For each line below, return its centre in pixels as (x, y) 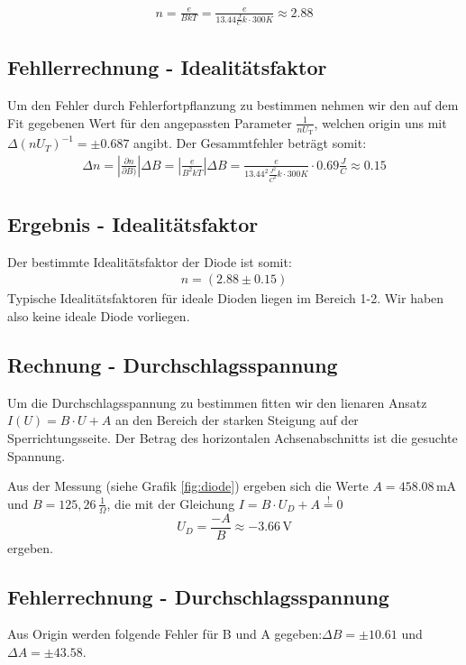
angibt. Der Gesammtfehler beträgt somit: (250, 143)
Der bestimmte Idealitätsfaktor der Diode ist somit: (150, 261)
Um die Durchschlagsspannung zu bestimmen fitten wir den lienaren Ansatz (217, 402)
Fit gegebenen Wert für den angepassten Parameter (150, 122)
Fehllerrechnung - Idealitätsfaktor (167, 67)
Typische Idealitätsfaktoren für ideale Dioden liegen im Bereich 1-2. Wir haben (226, 298)
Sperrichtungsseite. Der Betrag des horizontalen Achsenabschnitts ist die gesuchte (233, 437)
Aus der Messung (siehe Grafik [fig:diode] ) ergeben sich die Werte (188, 486)
